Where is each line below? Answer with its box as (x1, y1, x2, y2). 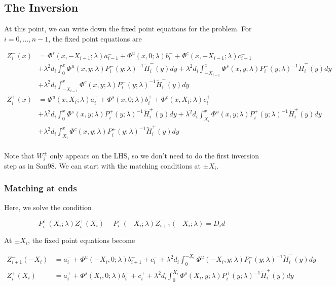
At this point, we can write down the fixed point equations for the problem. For (4, 23, 252, 34)
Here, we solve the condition (4, 201, 92, 212)
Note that (4, 150, 34, 160)
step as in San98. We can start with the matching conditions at (4, 160, 201, 171)
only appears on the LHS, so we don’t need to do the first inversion (50, 150, 259, 160)
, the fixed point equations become (27, 235, 135, 246)
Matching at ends (4, 182, 77, 194)
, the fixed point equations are (48, 33, 142, 44)
